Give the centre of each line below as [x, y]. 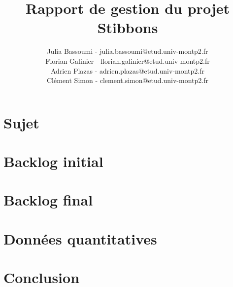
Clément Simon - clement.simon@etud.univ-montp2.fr [128, 80]
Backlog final [48, 200]
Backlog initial [53, 161]
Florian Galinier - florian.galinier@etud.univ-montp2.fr [128, 61]
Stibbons [128, 27]
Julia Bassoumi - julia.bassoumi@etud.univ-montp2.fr [128, 51]
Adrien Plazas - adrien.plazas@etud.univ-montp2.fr [128, 70]
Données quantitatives [80, 238]
